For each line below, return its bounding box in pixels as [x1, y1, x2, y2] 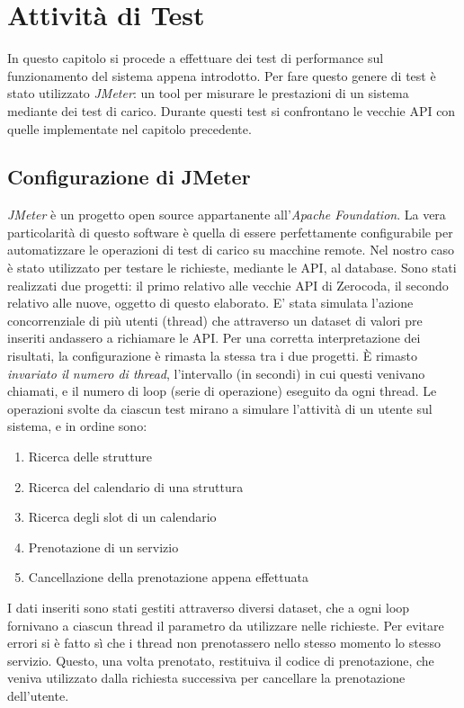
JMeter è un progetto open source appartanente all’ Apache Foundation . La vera [7, 205, 446, 224]
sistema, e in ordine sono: [7, 417, 147, 435]
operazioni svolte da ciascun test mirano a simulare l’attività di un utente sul [7, 399, 433, 417]
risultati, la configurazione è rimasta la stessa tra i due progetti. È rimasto [7, 346, 417, 365]
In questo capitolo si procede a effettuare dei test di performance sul [7, 49, 384, 67]
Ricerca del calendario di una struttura [28, 477, 244, 496]
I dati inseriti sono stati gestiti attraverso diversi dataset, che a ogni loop [7, 597, 410, 616]
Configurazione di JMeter [7, 163, 251, 191]
